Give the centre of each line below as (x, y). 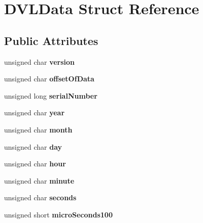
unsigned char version (40, 61)
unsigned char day (33, 146)
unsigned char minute (39, 180)
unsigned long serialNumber (51, 95)
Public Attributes (51, 40)
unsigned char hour (35, 164)
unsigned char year (35, 113)
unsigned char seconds (40, 197)
